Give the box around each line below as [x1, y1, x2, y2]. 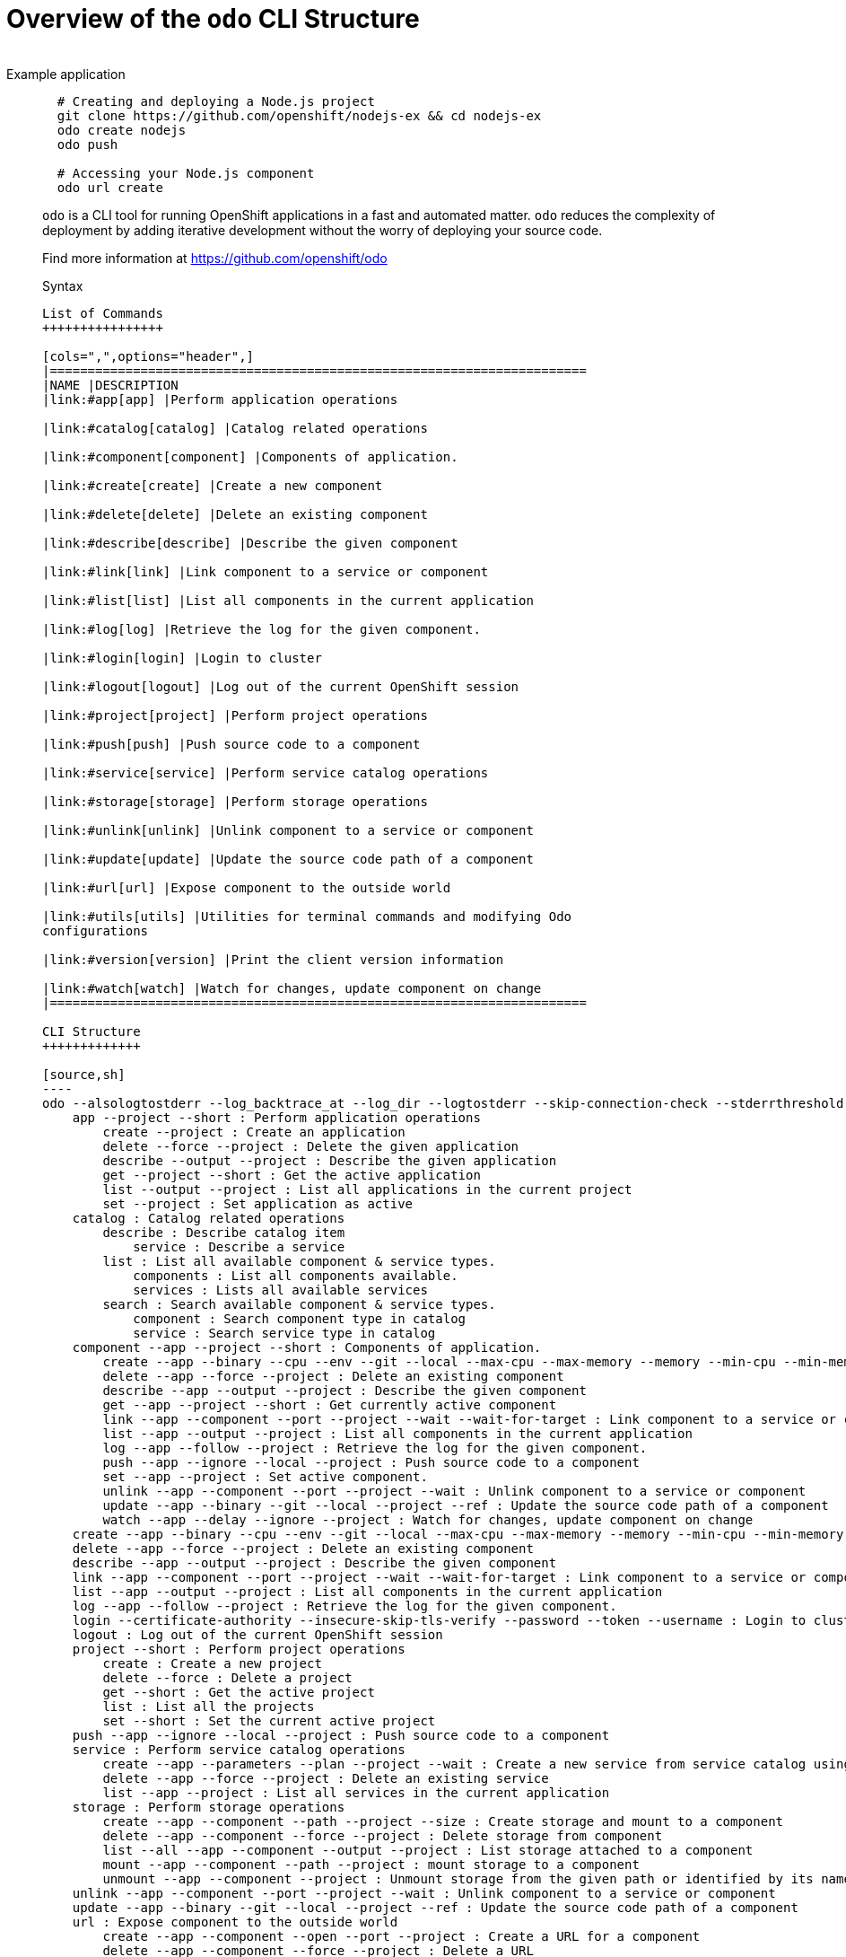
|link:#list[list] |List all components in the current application [42, 592, 534, 608]
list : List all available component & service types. [102, 1253, 496, 1268]
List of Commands [42, 305, 163, 320]
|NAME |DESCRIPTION [42, 377, 179, 392]
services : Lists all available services [133, 1282, 428, 1297]
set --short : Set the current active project [102, 1713, 436, 1728]
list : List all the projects [102, 1698, 315, 1714]
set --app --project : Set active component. [102, 1469, 428, 1484]
